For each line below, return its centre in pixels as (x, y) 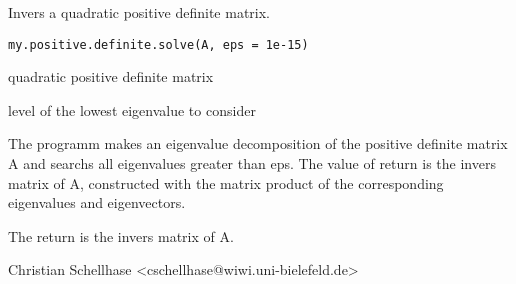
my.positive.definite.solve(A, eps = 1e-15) (158, 44)
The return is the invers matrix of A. (121, 235)
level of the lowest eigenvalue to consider (132, 109)
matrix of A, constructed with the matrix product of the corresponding (226, 182)
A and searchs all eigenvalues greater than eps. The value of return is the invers (252, 163)
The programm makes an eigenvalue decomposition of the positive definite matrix (258, 143)
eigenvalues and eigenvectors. (97, 202)
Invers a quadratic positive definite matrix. (139, 12)
